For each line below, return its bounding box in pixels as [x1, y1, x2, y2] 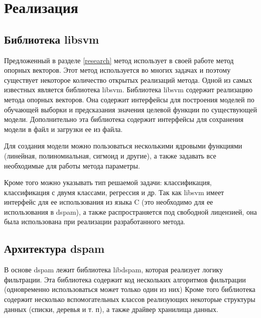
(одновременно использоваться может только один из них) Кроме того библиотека [4, 284, 255, 294]
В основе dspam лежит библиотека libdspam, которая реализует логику [4, 264, 223, 275]
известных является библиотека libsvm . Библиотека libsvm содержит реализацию [4, 84, 252, 95]
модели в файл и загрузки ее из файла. [4, 123, 123, 134]
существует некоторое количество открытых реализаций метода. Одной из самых [4, 74, 252, 85]
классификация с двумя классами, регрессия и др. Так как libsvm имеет [4, 187, 224, 197]
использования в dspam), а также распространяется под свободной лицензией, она [4, 206, 257, 217]
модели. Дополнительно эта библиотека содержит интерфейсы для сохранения [4, 114, 244, 124]
